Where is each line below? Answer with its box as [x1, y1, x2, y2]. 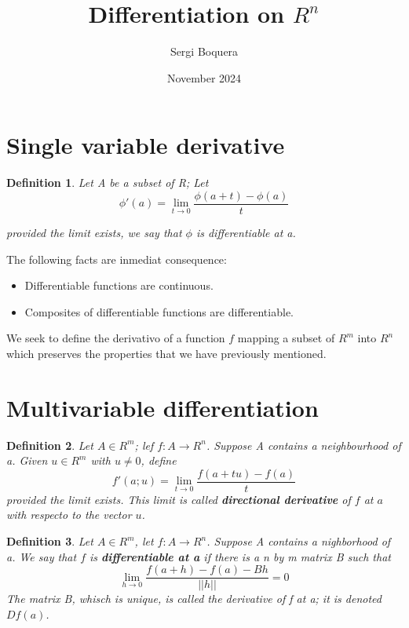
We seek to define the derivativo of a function [6, 330, 225, 346]
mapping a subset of [237, 330, 335, 346]
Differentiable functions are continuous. [24, 277, 214, 294]
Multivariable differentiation [6, 391, 319, 423]
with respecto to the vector [6, 506, 132, 523]
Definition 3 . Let [6, 533, 93, 549]
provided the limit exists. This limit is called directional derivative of [6, 491, 351, 507]
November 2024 [166, 69, 242, 86]
